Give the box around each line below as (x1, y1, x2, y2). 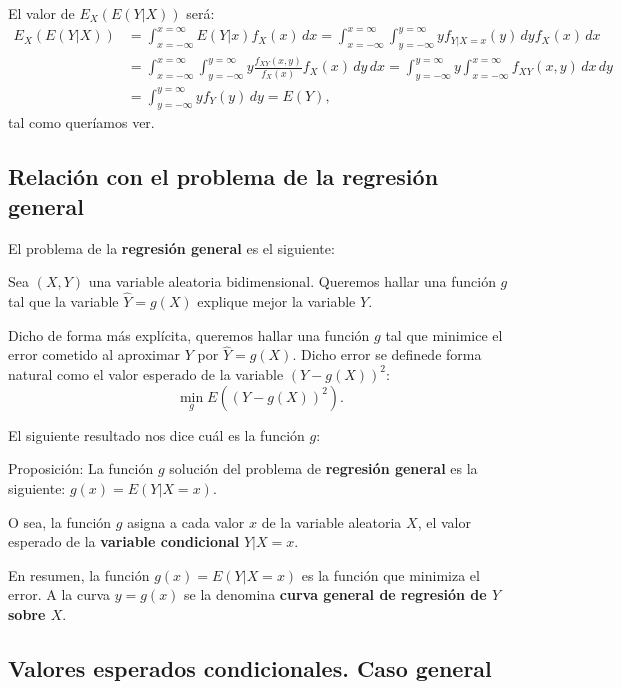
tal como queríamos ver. (8, 112, 155, 133)
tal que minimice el (385, 324, 503, 345)
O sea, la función (8, 511, 112, 532)
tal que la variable (8, 290, 119, 311)
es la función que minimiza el (301, 564, 480, 585)
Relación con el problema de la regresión (8, 161, 439, 192)
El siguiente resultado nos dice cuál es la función (8, 424, 305, 445)
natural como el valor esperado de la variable (8, 363, 284, 384)
